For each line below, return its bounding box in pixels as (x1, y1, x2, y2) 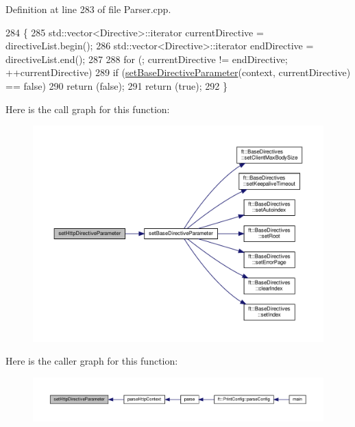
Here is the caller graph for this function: (5, 354, 178, 368)
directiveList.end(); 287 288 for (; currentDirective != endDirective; (5, 51, 288, 66)
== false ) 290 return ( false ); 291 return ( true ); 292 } (5, 78, 228, 93)
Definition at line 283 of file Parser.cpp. (5, 2, 171, 16)
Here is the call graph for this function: (5, 101, 170, 116)
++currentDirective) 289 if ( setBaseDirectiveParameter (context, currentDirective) (5, 65, 351, 80)
